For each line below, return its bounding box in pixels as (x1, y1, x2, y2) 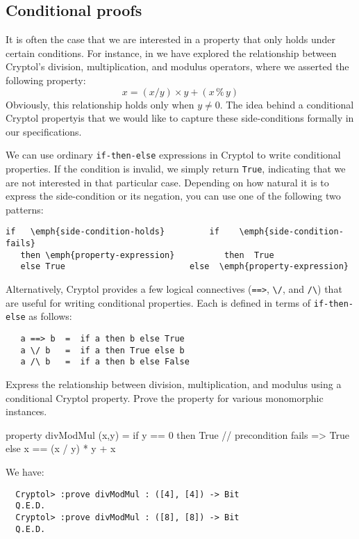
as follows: (28, 309, 72, 323)
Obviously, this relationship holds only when (6, 97, 194, 111)
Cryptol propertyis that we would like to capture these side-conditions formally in (6, 111, 354, 125)
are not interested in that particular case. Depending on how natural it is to (6, 175, 329, 189)
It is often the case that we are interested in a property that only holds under (6, 32, 335, 47)
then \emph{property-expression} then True (20, 250, 274, 260)
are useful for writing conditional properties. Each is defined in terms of (6, 295, 311, 309)
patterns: (6, 202, 44, 216)
